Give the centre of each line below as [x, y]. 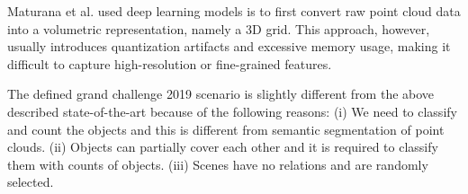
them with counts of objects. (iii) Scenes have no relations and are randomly [218, 164]
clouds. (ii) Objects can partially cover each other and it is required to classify [223, 147]
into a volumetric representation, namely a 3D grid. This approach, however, [219, 28]
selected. [31, 182]
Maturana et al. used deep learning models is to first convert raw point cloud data [234, 11]
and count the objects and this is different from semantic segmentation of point [226, 129]
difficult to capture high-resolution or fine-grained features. [170, 63]
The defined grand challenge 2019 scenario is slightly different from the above [221, 94]
